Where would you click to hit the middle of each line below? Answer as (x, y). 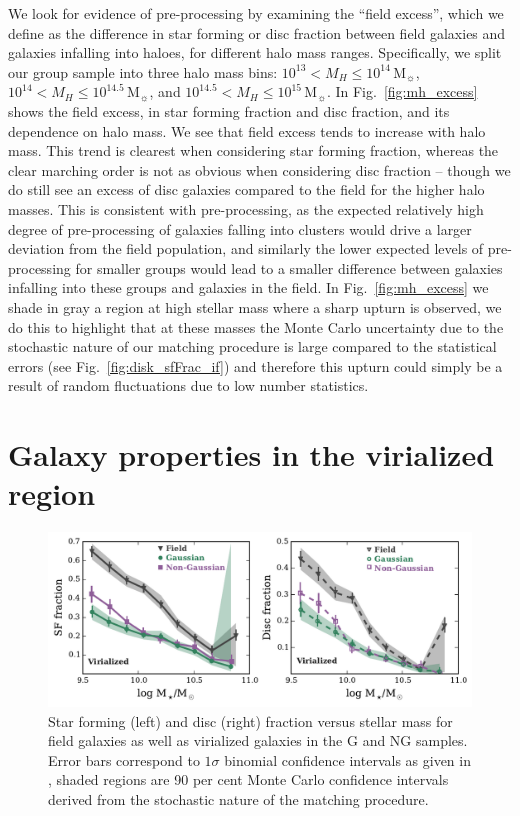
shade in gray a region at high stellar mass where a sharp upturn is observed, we (255, 306)
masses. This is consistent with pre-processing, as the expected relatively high (246, 208)
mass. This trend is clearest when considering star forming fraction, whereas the (253, 150)
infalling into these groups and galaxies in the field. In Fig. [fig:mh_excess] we (248, 287)
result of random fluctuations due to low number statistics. (188, 385)
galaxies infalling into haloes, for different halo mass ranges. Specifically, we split (255, 52)
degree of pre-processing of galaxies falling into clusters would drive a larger (240, 228)
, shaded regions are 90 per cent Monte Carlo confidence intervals (248, 779)
